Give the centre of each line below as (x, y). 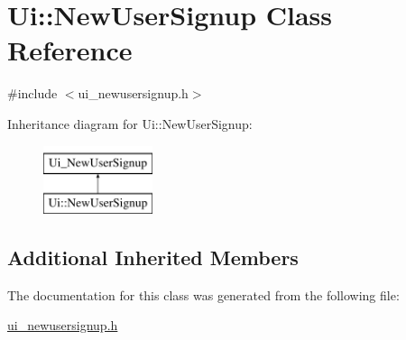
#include (32, 93)
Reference (70, 50)
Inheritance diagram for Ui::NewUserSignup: (130, 123)
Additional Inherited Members (153, 257)
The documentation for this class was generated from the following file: (203, 294)
